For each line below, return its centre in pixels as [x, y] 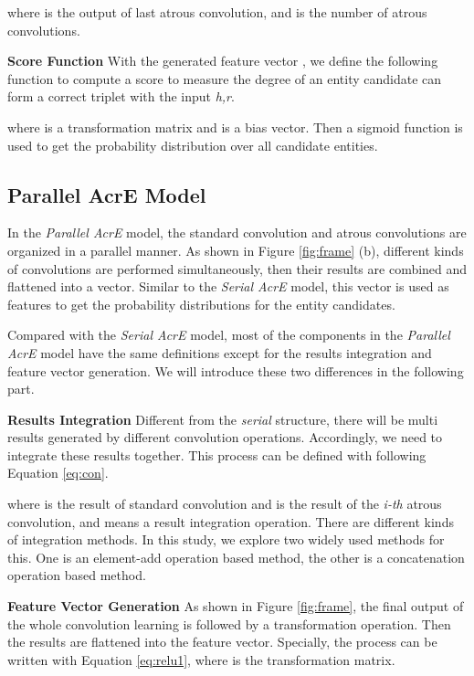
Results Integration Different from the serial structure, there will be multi [223, 419]
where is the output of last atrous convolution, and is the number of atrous [217, 12]
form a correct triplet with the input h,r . [121, 96]
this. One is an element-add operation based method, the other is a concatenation [236, 557]
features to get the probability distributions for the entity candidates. [201, 304]
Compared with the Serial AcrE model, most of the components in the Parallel [229, 335]
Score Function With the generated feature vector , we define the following [223, 61]
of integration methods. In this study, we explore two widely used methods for [226, 539]
